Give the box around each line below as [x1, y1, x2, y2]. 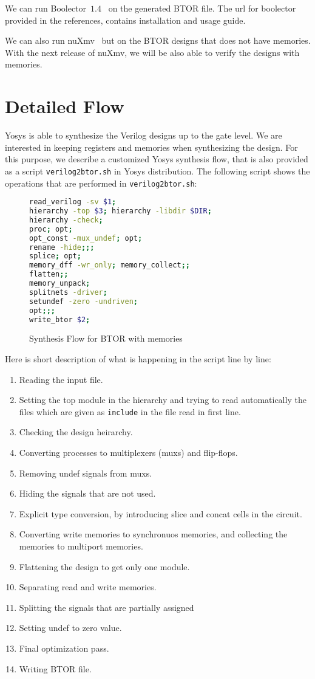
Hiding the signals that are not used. [19, 487, 156, 500]
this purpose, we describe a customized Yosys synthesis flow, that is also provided [5, 153, 308, 165]
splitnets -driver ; [29, 288, 107, 297]
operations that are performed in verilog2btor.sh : [5, 176, 197, 189]
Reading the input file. [19, 373, 103, 385]
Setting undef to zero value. [19, 621, 122, 634]
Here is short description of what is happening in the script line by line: [5, 353, 271, 365]
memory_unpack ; [29, 279, 90, 288]
